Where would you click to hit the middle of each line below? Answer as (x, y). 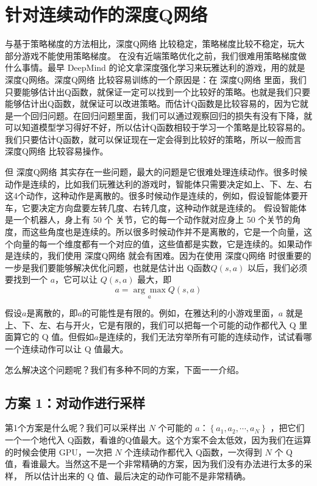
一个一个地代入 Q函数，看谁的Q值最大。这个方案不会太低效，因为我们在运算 (158, 439)
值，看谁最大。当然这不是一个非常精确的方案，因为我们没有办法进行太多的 (154, 464)
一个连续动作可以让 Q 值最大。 (67, 349)
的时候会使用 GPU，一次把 (59, 452)
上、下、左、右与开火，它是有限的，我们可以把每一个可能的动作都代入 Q (151, 325)
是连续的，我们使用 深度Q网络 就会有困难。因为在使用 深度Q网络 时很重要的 (158, 256)
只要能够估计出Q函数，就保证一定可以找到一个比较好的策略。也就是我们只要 (158, 91)
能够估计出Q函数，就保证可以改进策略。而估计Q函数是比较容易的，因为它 (152, 103)
